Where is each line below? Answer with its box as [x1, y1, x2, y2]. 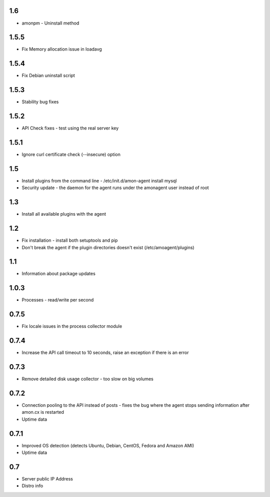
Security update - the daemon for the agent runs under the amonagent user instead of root [21, 185, 209, 191]
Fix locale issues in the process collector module [21, 323, 122, 329]
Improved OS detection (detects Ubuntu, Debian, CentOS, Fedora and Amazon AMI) [21, 442, 194, 448]
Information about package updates [21, 271, 96, 277]
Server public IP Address [21, 475, 73, 481]
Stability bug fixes [21, 99, 59, 105]
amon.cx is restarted [21, 409, 64, 415]
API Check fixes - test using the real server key [21, 125, 119, 131]
